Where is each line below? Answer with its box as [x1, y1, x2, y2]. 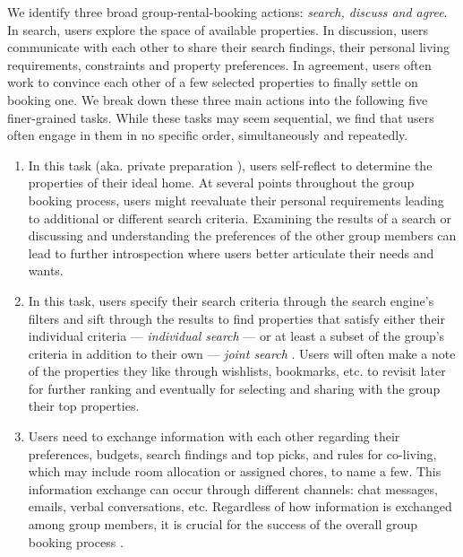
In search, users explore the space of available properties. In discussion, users [7, 20, 428, 39]
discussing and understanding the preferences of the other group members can [28, 226, 457, 245]
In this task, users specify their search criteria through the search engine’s [28, 291, 434, 309]
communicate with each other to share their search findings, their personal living [7, 38, 450, 57]
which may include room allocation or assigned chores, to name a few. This [28, 462, 442, 481]
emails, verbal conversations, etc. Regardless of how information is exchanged [28, 497, 452, 516]
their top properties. [28, 396, 140, 415]
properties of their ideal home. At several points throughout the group [28, 173, 415, 192]
